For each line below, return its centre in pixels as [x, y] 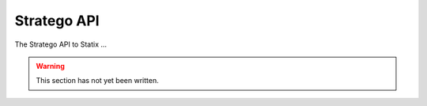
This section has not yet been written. [97, 81]
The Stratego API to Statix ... [60, 44]
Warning [50, 66]
